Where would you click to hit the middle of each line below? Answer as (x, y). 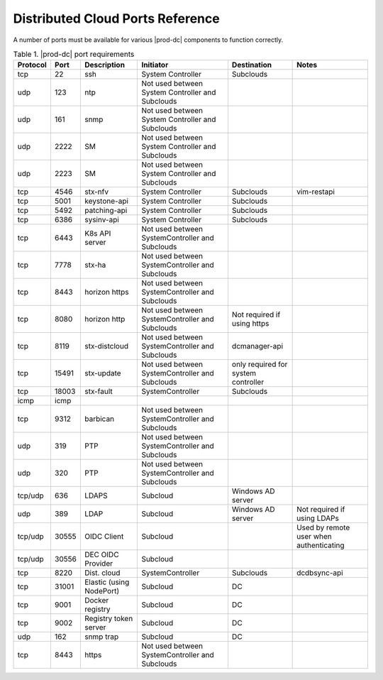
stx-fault (98, 392)
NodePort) (102, 591)
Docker (96, 601)
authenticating (321, 545)
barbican (99, 419)
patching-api (106, 211)
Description (105, 65)
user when (315, 537)
